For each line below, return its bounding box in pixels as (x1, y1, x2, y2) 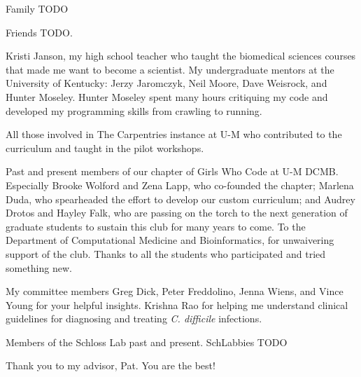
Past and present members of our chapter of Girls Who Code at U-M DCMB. (6, 164, 339, 179)
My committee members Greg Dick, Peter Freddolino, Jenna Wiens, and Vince (6, 284, 344, 299)
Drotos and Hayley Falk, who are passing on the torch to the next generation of (6, 205, 348, 220)
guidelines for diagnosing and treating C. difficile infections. (6, 311, 262, 326)
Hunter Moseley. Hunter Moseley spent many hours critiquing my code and (6, 89, 328, 104)
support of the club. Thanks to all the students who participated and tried (6, 246, 326, 261)
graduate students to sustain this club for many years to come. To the (6, 219, 306, 233)
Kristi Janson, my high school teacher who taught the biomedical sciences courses (6, 48, 356, 63)
